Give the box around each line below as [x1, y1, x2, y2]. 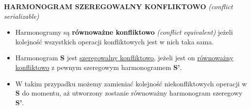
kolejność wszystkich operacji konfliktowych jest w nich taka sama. [15, 36, 214, 46]
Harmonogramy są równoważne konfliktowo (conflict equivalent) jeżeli [15, 27, 233, 37]
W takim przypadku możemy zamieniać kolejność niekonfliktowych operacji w [15, 78, 247, 88]
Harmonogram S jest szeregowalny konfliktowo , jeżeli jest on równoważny [15, 53, 234, 63]
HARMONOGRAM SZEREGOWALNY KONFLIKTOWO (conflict [4, 1, 233, 11]
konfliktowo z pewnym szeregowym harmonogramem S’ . [15, 62, 182, 72]
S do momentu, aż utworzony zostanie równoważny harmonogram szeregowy [15, 88, 243, 98]
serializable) [4, 11, 39, 21]
